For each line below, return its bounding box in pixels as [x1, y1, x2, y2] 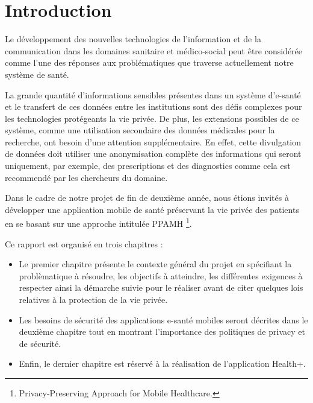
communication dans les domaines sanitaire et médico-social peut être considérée [5, 44, 303, 57]
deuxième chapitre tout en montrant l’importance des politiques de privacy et [19, 325, 305, 338]
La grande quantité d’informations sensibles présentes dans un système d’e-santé [5, 88, 301, 101]
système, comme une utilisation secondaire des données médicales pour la [5, 124, 275, 136]
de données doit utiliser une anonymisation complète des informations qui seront [5, 147, 302, 160]
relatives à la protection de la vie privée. [19, 293, 168, 306]
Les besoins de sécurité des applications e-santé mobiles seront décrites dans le [19, 313, 308, 326]
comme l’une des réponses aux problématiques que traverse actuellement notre [5, 56, 294, 69]
